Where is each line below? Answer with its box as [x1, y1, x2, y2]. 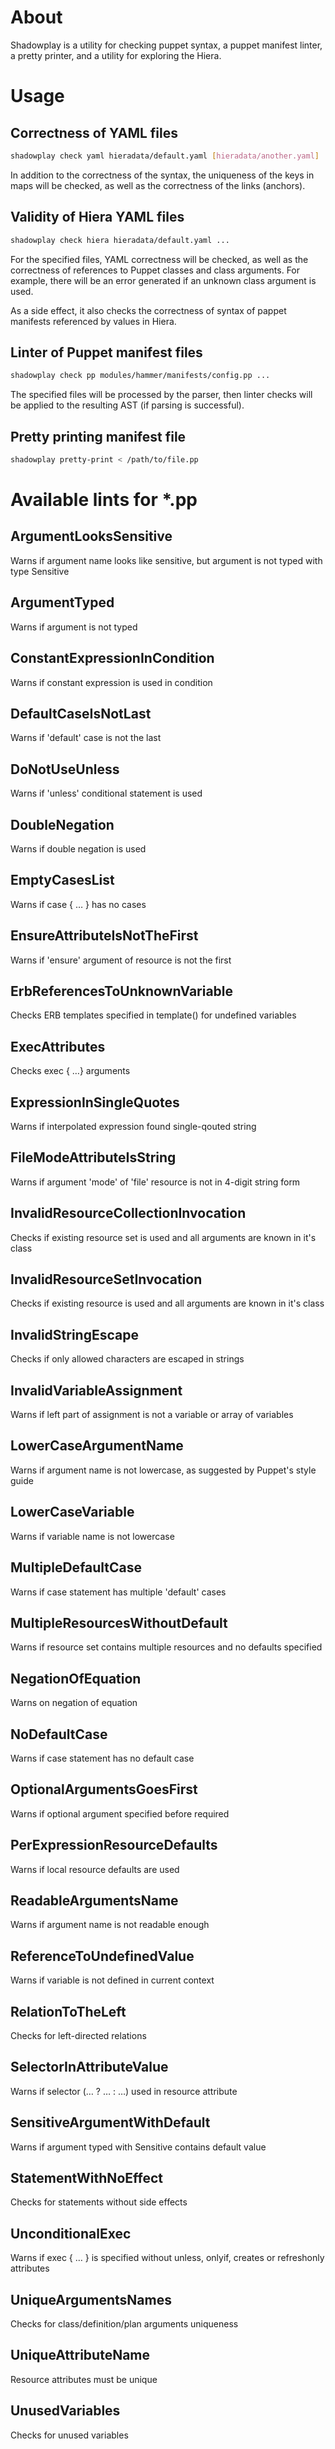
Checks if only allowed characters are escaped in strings [10, 1353, 245, 1365]
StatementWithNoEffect [10, 2170, 163, 2187]
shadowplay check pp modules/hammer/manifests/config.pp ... [10, 371, 271, 381]
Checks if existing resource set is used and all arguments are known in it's [10, 1231, 317, 1243]
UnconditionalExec [10, 2225, 132, 2242]
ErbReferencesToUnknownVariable [10, 982, 234, 1000]
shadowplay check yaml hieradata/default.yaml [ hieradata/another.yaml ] [10, 151, 320, 161]
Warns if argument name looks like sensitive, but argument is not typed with [10, 554, 323, 566]
